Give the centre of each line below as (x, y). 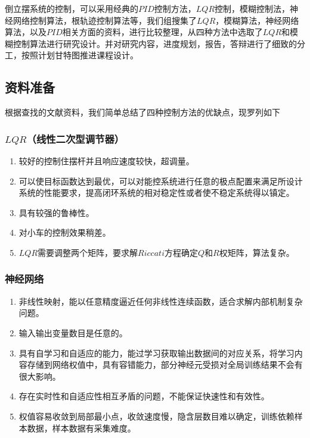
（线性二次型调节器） (75, 138)
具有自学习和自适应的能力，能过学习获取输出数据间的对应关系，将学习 (156, 353)
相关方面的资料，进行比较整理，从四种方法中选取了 (162, 32)
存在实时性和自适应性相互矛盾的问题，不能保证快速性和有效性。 (144, 396)
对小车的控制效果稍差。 (65, 232)
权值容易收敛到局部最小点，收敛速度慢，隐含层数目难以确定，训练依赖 (156, 416)
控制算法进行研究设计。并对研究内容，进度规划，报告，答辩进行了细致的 (155, 43)
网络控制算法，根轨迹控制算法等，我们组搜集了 (105, 20)
